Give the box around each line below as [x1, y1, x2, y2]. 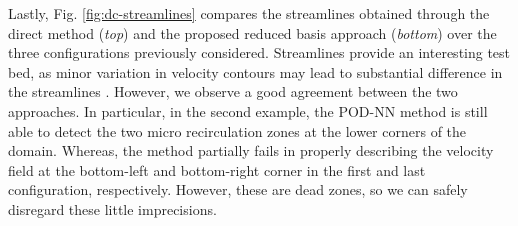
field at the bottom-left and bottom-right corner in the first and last [8, 159, 426, 180]
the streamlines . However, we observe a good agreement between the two [8, 81, 458, 102]
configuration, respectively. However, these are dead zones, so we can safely [8, 179, 468, 200]
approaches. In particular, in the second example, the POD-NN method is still [8, 100, 488, 121]
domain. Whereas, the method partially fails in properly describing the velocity [8, 140, 494, 161]
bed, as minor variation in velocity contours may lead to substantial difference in [8, 61, 503, 82]
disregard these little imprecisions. [8, 198, 217, 219]
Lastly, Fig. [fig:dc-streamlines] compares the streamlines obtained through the [8, 3, 490, 23]
